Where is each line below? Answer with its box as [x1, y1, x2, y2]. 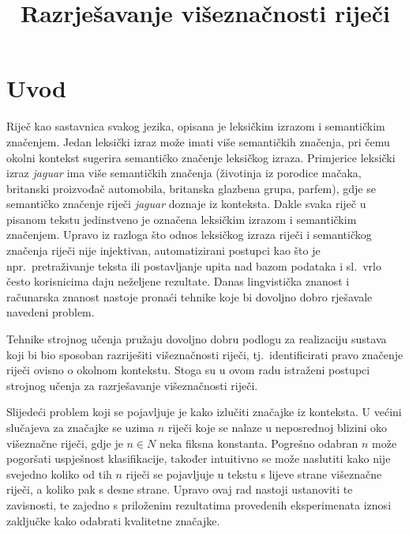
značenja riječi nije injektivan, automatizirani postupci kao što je [6, 242, 321, 259]
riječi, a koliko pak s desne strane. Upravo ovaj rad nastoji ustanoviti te [6, 481, 353, 498]
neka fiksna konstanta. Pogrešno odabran [159, 434, 358, 451]
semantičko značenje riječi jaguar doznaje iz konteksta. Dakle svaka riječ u [6, 195, 366, 212]
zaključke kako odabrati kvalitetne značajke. [6, 512, 220, 528]
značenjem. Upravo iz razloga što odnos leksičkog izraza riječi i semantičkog [6, 226, 372, 243]
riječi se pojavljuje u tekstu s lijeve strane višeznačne [126, 465, 382, 482]
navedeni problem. [6, 304, 95, 320]
